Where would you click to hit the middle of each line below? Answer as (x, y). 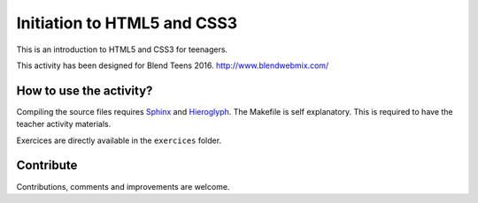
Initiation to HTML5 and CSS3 (127, 23)
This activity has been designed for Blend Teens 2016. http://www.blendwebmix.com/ (173, 65)
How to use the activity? (85, 90)
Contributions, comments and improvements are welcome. (123, 186)
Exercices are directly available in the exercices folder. (119, 140)
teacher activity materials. (64, 124)
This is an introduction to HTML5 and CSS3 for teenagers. (122, 49)
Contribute (47, 165)
